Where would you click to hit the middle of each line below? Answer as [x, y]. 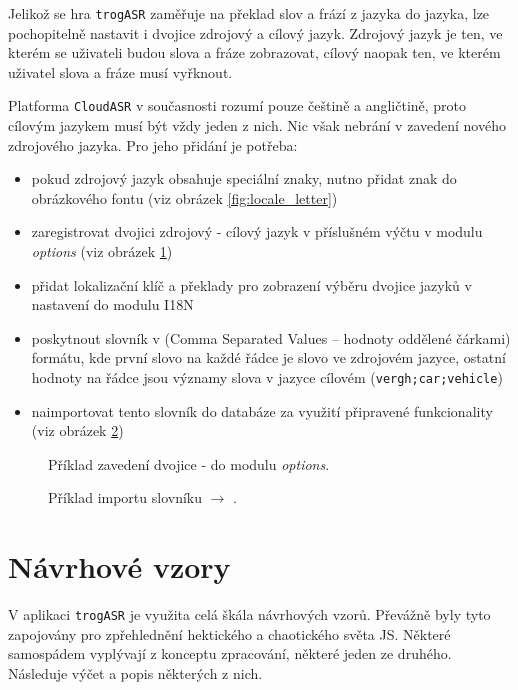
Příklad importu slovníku [125, 497]
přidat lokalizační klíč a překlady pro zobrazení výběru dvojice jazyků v [251, 284]
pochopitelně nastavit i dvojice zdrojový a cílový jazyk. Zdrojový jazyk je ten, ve [255, 32]
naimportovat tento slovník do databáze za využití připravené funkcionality [262, 410]
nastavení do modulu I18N [112, 304]
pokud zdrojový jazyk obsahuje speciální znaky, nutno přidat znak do [244, 178]
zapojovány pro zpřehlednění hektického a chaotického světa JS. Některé [229, 633]
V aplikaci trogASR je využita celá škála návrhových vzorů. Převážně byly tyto [249, 614]
